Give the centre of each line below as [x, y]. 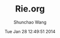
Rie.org [30, 9]
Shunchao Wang [30, 22]
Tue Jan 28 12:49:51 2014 [30, 31]
